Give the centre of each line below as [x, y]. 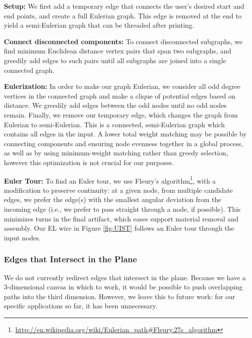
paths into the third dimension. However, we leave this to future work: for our [120, 296]
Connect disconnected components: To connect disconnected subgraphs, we [123, 41]
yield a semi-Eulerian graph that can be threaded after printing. [99, 25]
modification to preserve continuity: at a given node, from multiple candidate [118, 190]
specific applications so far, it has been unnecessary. [81, 306]
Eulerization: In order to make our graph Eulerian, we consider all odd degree [122, 86]
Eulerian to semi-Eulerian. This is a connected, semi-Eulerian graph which [114, 124]
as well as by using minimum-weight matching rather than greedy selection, [116, 153]
